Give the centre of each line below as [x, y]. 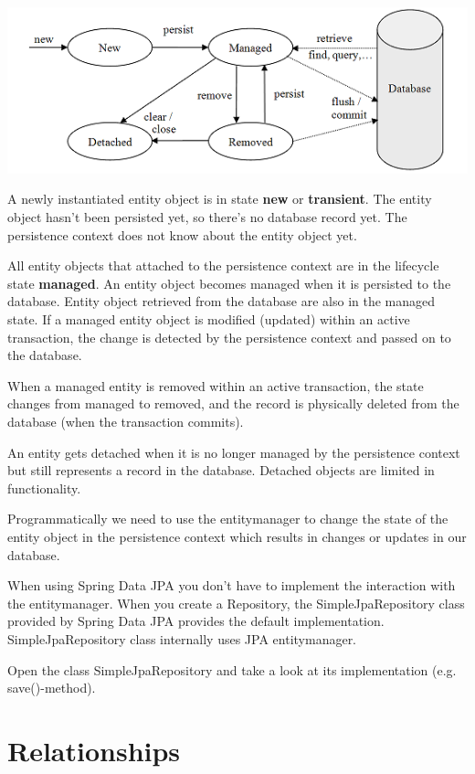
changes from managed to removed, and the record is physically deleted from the [233, 403]
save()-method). [52, 688]
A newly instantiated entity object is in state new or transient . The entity [220, 199]
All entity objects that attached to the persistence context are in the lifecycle [223, 265]
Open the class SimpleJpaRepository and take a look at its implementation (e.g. [232, 669]
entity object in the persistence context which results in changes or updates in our [237, 536]
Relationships [94, 750]
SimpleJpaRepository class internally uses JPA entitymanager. [182, 638]
